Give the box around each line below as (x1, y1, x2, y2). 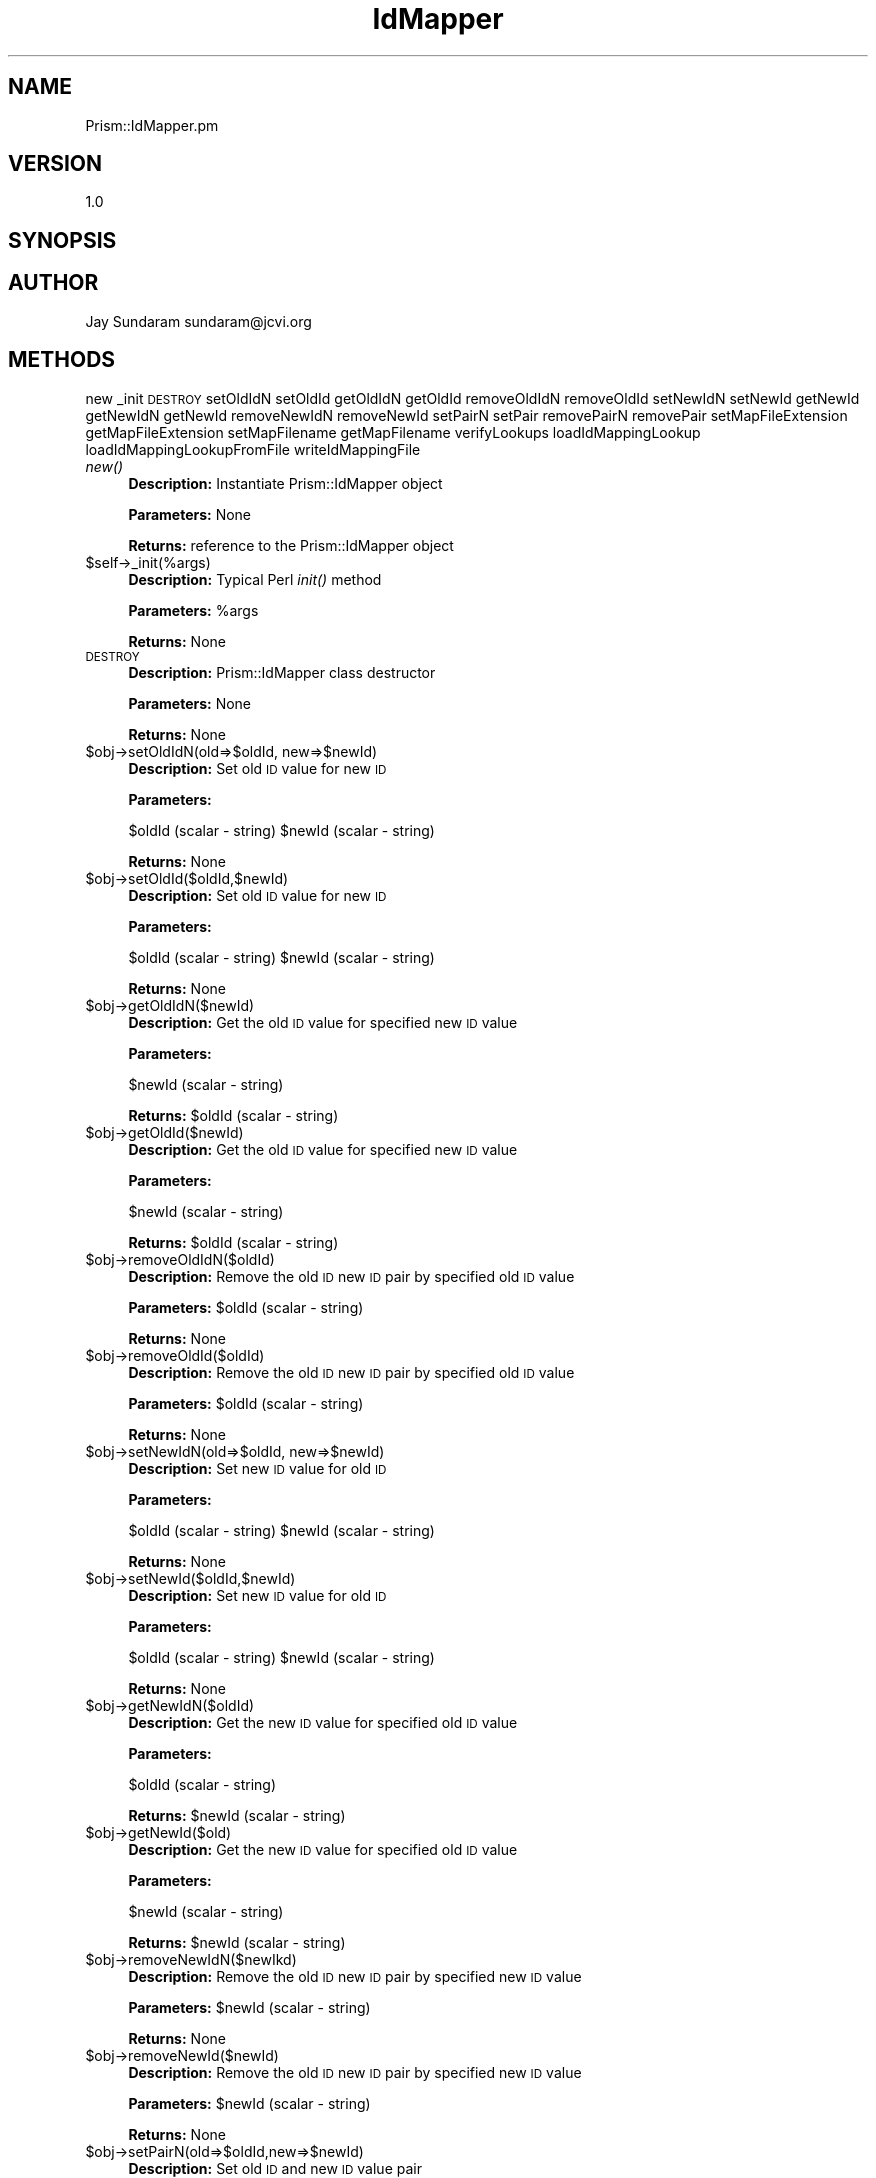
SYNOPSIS (8, 227, 117, 253)
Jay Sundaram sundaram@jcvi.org (85, 312, 312, 330)
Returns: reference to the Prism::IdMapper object (128, 536, 454, 554)
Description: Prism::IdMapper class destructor (128, 663, 436, 681)
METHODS (8, 347, 116, 373)
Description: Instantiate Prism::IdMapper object (128, 474, 443, 492)
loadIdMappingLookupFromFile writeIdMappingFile (85, 440, 421, 458)
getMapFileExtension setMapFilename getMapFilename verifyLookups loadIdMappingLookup (85, 423, 701, 441)
